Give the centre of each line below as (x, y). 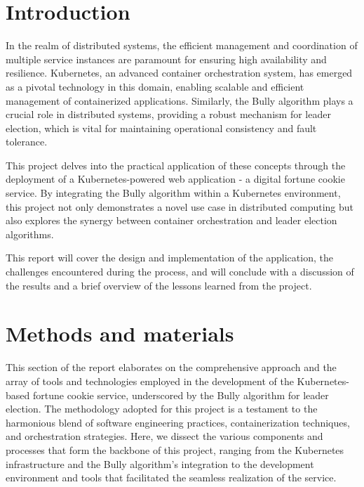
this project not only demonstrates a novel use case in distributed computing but (180, 206)
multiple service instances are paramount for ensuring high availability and (166, 59)
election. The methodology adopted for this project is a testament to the (162, 409)
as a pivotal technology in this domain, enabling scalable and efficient (155, 86)
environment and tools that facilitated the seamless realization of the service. (171, 478)
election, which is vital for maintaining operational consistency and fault (161, 128)
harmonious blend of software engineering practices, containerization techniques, (178, 422)
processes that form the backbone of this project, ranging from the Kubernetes (175, 449)
